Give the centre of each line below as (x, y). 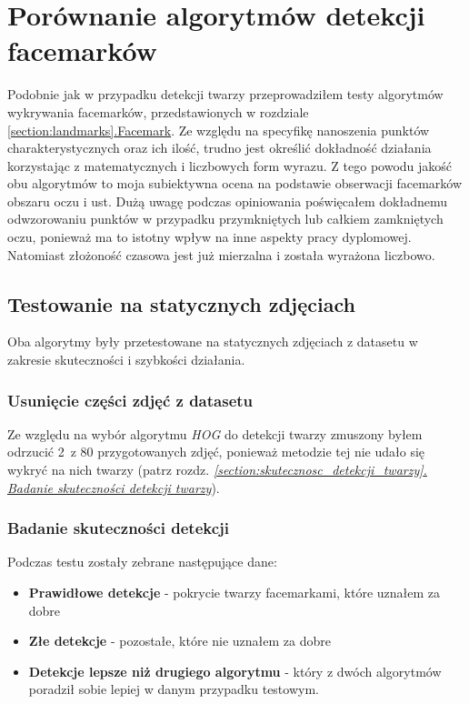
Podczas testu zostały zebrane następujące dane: (142, 562)
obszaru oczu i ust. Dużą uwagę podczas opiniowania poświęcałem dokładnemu (227, 201)
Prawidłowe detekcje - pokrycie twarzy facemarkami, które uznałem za (234, 593)
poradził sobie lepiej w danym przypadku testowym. (174, 689)
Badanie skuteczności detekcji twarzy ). (114, 487)
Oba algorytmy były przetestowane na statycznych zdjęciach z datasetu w (213, 342)
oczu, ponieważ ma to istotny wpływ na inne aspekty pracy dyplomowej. (210, 237)
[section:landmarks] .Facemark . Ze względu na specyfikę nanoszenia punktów (219, 130)
